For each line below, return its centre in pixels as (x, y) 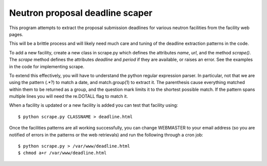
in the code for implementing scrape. (47, 66)
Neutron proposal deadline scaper (81, 13)
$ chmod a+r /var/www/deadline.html (62, 153)
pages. (16, 34)
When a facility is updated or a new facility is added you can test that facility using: (93, 105)
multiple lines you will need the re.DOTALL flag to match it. (68, 96)
